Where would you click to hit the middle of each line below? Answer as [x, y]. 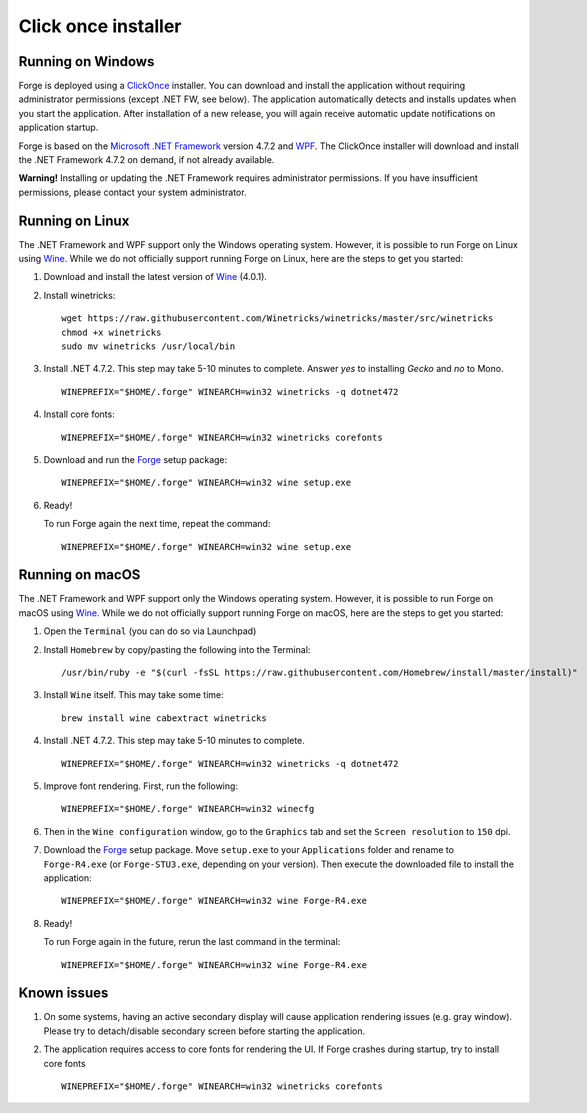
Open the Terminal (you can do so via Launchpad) [150, 631]
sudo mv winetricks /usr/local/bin [148, 346]
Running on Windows [86, 61]
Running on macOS [79, 575]
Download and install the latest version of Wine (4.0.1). [155, 277]
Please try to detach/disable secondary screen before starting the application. [204, 1031]
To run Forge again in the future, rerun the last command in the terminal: [192, 942]
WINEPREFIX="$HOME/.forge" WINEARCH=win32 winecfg [188, 809]
